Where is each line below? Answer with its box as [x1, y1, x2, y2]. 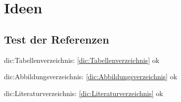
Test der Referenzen [4, 31, 109, 47]
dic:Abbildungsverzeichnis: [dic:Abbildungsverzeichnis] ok [4, 71, 178, 82]
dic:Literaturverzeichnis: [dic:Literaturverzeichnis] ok [4, 88, 163, 98]
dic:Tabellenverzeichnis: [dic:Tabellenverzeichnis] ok [4, 54, 160, 65]
